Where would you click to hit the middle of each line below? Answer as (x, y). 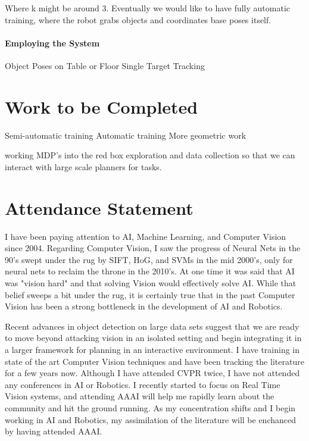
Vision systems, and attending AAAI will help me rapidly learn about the (140, 396)
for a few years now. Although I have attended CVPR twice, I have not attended (152, 373)
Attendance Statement (99, 207)
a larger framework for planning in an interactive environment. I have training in (152, 349)
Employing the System (52, 43)
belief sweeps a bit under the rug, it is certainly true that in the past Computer (150, 294)
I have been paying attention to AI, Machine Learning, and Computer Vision (146, 236)
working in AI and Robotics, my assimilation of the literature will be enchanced (150, 419)
